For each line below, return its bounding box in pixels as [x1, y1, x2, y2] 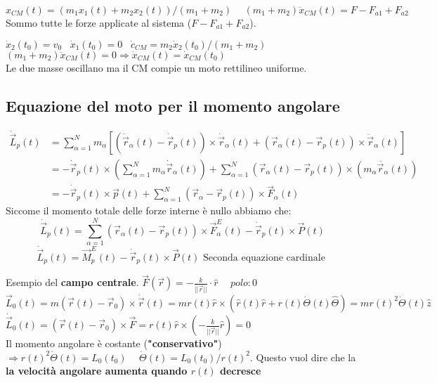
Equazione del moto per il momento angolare [6, 94, 340, 116]
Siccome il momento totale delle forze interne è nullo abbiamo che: [6, 203, 292, 218]
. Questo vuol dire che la [249, 349, 356, 364]
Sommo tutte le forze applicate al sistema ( [6, 15, 192, 30]
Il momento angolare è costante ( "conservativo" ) [6, 336, 222, 350]
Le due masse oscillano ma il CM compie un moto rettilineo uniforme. [6, 60, 307, 74]
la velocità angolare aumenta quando [6, 363, 188, 378]
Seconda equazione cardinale [203, 252, 325, 263]
